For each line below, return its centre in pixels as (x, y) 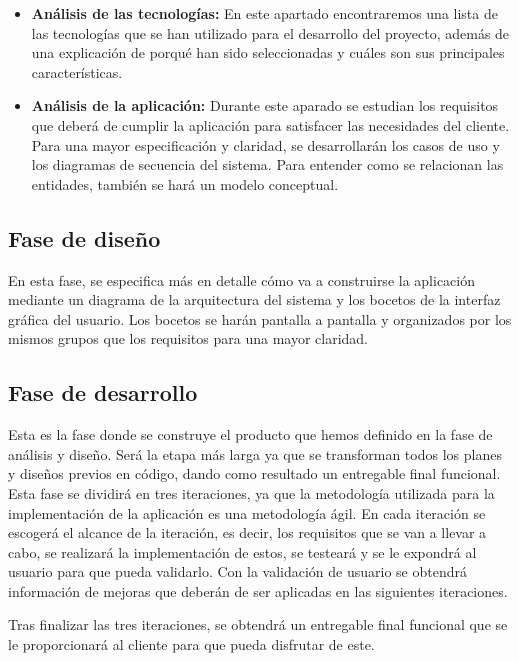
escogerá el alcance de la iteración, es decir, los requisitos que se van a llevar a (247, 532)
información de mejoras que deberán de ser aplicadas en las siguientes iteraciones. (258, 590)
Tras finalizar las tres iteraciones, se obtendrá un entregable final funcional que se (258, 624)
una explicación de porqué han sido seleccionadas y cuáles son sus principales (268, 52)
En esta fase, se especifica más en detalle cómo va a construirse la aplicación (241, 279)
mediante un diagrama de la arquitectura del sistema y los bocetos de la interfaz (254, 299)
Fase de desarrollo (103, 392)
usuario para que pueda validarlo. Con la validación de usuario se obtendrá (237, 571)
